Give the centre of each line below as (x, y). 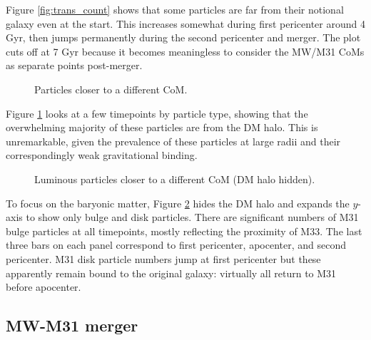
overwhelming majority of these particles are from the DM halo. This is (162, 127)
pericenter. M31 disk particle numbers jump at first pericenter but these (163, 258)
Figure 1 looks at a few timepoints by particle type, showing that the (157, 113)
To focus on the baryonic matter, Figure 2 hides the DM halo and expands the (178, 203)
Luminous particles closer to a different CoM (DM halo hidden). (175, 179)
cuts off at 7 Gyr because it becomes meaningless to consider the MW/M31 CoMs (185, 51)
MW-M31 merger (72, 325)
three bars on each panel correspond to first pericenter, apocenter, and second (176, 245)
